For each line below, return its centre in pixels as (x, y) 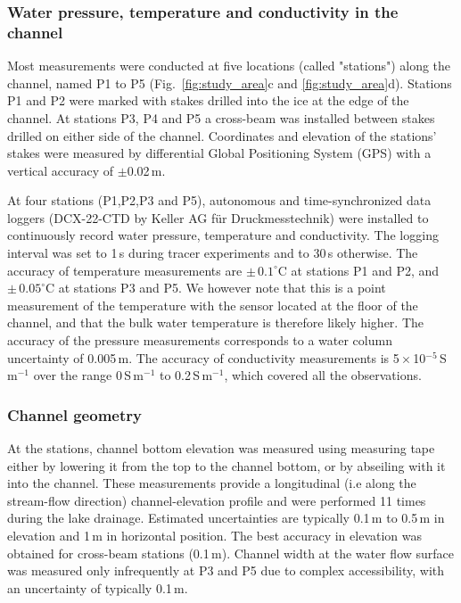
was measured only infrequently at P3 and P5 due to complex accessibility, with (226, 570)
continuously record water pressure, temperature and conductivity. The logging (223, 235)
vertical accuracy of (61, 170)
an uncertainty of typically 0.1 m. (98, 587)
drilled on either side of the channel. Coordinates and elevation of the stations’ (222, 135)
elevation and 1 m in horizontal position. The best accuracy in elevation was (215, 536)
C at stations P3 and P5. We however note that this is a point (215, 288)
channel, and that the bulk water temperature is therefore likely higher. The (215, 322)
